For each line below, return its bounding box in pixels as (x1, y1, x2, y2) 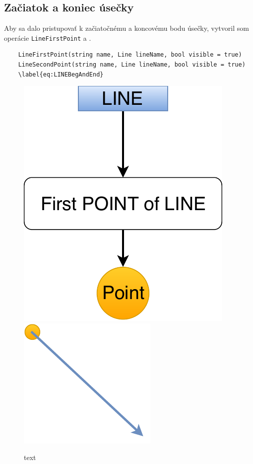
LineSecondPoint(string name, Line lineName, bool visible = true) (18, 61, 246, 69)
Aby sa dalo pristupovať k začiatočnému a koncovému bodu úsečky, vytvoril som (4, 23, 249, 33)
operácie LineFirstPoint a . (4, 32, 91, 43)
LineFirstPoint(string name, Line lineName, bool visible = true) (18, 51, 242, 59)
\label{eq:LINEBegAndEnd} (18, 71, 104, 78)
